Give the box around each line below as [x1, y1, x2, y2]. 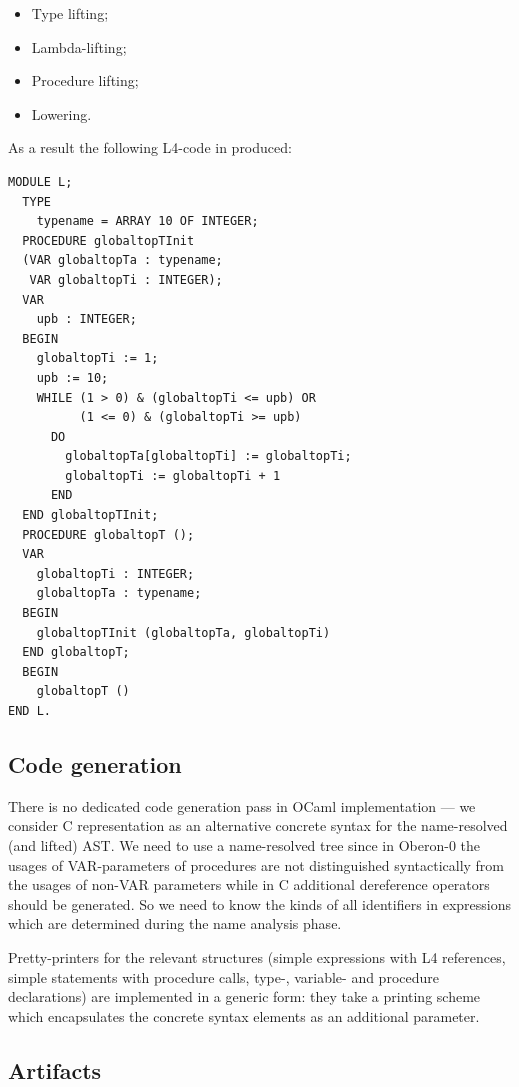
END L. [8, 704, 51, 718]
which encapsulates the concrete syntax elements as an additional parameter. [8, 1005, 480, 1026]
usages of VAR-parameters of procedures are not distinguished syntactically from [8, 854, 505, 875]
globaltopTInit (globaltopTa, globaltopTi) [36, 625, 331, 640]
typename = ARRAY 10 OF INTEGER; [36, 214, 259, 229]
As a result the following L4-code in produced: [8, 137, 292, 158]
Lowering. [31, 103, 92, 124]
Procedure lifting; [31, 70, 139, 91]
